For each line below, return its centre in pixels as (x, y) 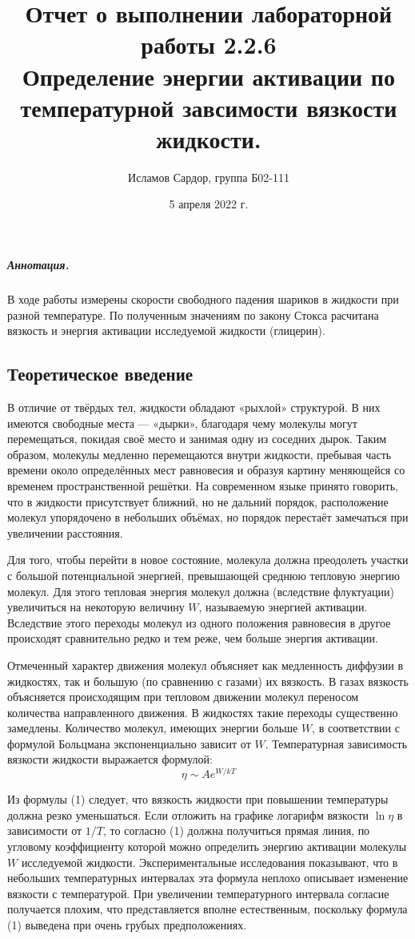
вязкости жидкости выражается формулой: (110, 759)
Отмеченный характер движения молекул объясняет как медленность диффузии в (206, 665)
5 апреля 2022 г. (209, 204)
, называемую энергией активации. (283, 607)
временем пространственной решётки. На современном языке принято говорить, (203, 485)
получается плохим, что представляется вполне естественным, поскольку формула (207, 909)
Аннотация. (38, 265)
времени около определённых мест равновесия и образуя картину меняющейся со (206, 470)
